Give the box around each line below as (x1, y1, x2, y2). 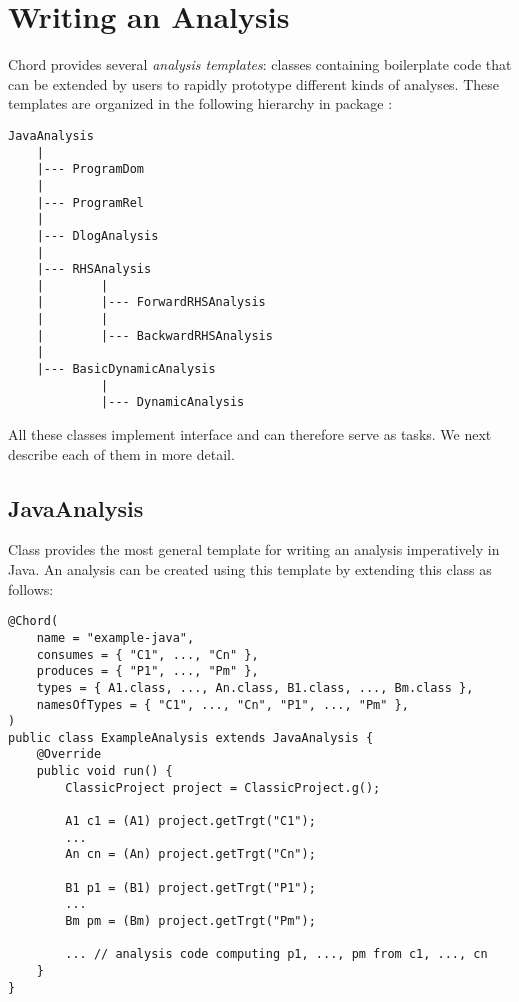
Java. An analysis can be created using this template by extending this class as (8, 559, 492, 580)
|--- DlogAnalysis (36, 228, 159, 243)
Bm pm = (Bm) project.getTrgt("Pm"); (65, 914, 316, 929)
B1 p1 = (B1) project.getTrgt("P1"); (65, 880, 316, 895)
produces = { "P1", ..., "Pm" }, (36, 664, 259, 679)
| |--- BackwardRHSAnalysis (36, 328, 273, 343)
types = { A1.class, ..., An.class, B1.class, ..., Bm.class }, (36, 680, 474, 695)
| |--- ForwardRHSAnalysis (36, 295, 266, 310)
